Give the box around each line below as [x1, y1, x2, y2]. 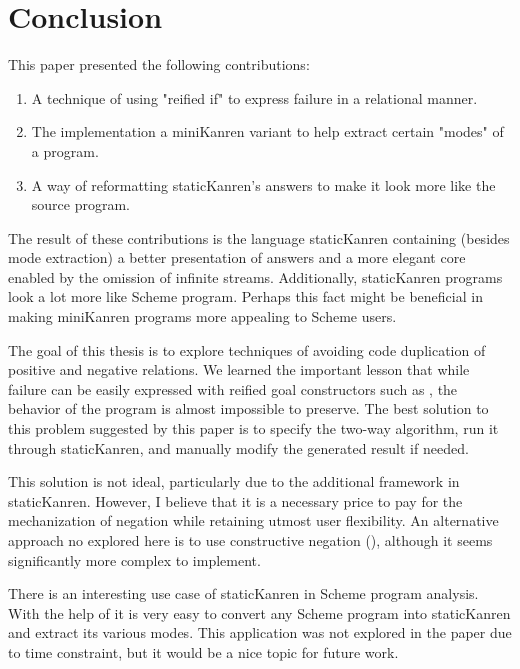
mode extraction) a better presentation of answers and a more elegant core [8, 247, 466, 268]
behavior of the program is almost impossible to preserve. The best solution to [8, 398, 489, 419]
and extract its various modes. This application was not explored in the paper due [8, 622, 512, 643]
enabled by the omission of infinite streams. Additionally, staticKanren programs [8, 266, 503, 287]
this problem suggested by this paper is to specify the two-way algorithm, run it [8, 418, 499, 439]
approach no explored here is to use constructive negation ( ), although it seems [8, 530, 493, 550]
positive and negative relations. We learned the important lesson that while [8, 359, 470, 380]
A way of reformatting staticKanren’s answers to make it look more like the [31, 174, 496, 195]
